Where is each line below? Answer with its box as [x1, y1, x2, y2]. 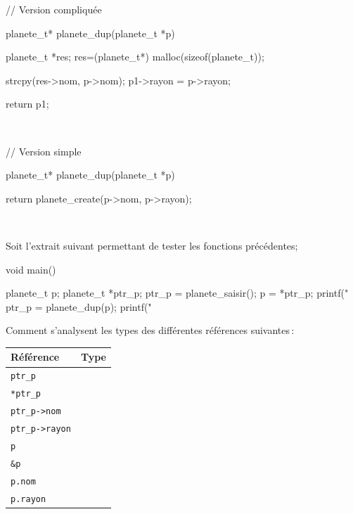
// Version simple [6, 143, 82, 158]
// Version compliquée [6, 2, 102, 16]
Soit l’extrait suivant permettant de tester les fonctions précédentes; [6, 238, 298, 252]
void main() [6, 262, 56, 276]
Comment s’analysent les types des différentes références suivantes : [6, 323, 295, 338]
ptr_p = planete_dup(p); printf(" [6, 299, 152, 314]
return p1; [6, 96, 49, 111]
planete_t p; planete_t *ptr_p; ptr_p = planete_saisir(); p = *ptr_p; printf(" [6, 285, 349, 300]
